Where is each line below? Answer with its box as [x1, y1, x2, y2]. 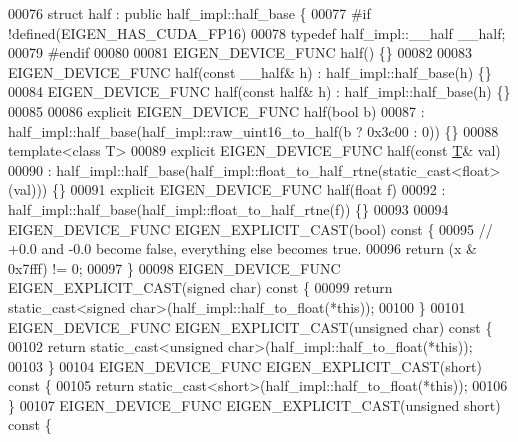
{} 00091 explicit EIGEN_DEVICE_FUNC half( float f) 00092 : [51, 179, 446, 200]
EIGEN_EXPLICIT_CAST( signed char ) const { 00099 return [8, 277, 393, 298]
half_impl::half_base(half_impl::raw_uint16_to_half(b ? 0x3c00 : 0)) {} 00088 [8, 120, 499, 141]
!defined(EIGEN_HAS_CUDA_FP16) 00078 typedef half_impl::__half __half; [8, 22, 506, 43]
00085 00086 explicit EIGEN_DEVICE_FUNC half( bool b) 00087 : [8, 100, 425, 121]
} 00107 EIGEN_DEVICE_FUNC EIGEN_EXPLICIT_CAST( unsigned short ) [8, 394, 501, 415]
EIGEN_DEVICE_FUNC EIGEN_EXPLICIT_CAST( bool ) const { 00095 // [8, 218, 493, 239]
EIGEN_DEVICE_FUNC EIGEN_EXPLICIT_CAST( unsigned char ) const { [8, 316, 493, 337]
